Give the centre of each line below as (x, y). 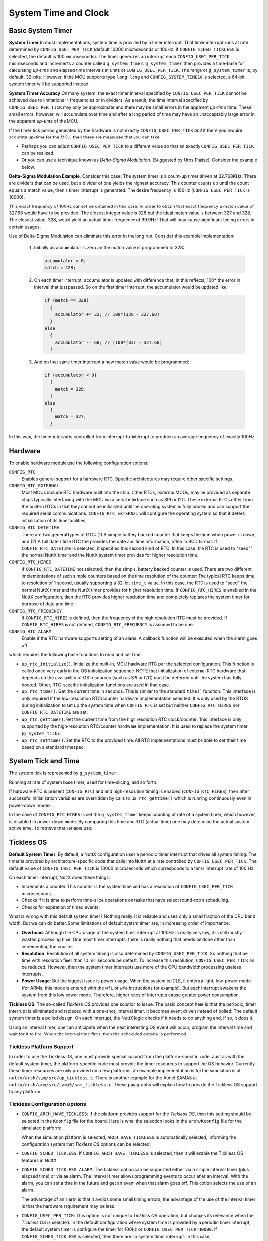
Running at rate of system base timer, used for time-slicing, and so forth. (83, 782)
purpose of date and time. (48, 604)
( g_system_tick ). (41, 733)
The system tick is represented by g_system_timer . (64, 773)
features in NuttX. (40, 1160)
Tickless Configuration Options (48, 1104)
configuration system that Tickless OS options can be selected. (86, 1144)
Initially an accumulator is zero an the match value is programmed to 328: (109, 247)
